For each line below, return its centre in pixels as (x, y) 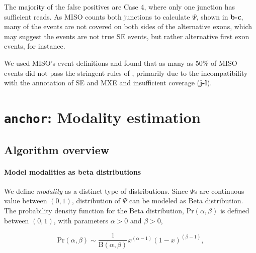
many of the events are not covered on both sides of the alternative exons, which (128, 26)
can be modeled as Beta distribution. (186, 201)
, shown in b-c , (220, 16)
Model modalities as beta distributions (73, 171)
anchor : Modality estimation (102, 117)
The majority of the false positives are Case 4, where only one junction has (119, 7)
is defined (235, 211)
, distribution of (96, 201)
